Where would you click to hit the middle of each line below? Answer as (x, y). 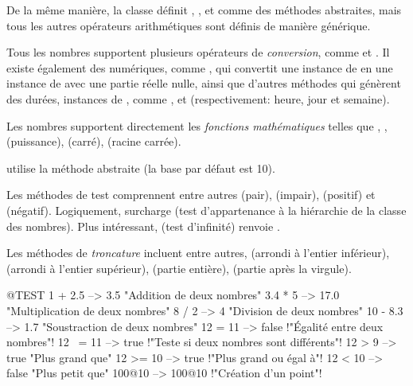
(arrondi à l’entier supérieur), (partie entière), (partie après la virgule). (179, 268)
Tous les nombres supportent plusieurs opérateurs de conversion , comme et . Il (198, 52)
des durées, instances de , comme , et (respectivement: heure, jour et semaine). (198, 98)
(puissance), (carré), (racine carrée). (94, 141)
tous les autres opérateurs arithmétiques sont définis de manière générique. (189, 25)
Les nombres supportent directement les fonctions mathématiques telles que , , (197, 125)
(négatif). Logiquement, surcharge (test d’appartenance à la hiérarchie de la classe (206, 210)
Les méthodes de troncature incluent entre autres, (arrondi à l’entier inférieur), (198, 253)
